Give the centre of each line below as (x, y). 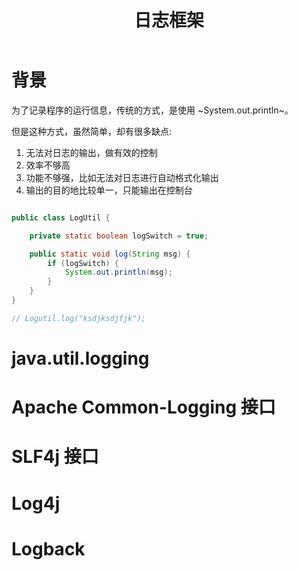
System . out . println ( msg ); (118, 272)
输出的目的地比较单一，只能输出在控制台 (109, 190)
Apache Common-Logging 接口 (143, 407)
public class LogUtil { (61, 217)
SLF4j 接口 (55, 457)
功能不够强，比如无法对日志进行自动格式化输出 (122, 177)
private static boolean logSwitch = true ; (119, 236)
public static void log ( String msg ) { (110, 254)
